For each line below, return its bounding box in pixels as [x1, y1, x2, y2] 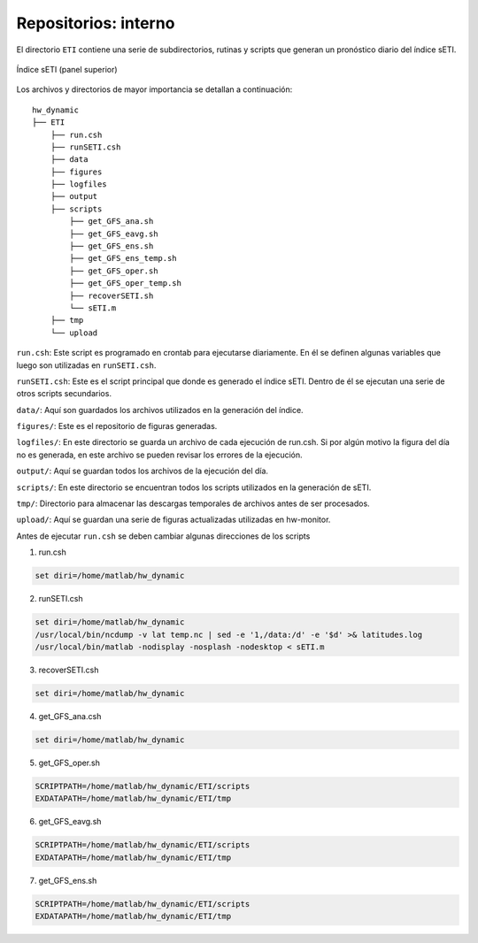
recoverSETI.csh [38, 664, 99, 675]
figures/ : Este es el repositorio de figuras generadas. [16, 421, 218, 432]
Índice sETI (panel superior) [16, 64, 119, 74]
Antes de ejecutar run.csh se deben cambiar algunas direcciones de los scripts [16, 531, 311, 541]
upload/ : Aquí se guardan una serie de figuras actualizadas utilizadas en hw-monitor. [16, 514, 331, 525]
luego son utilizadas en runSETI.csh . [16, 359, 157, 371]
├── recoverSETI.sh [69, 290, 154, 301]
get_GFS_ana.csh [38, 710, 102, 721]
